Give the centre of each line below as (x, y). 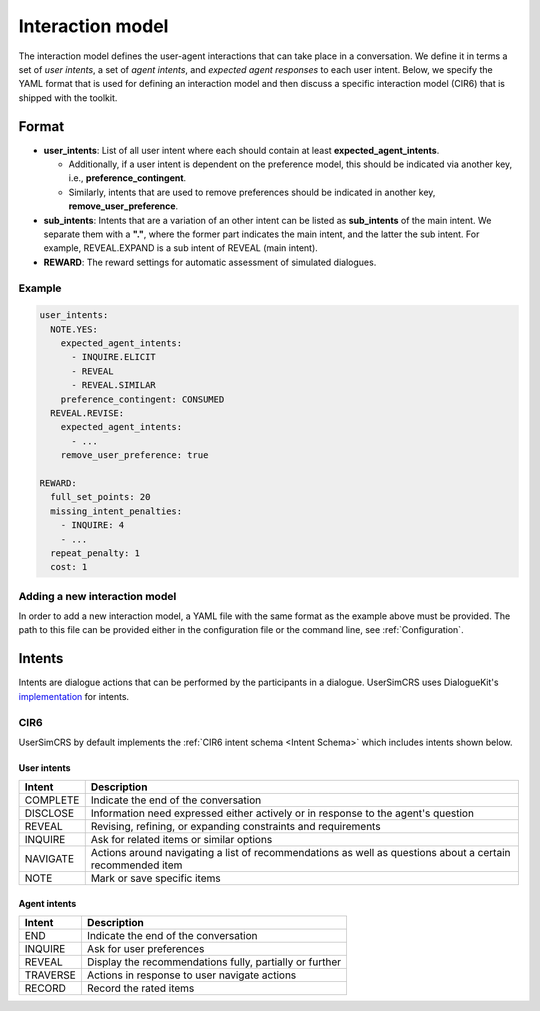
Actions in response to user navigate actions (191, 975)
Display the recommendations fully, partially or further (214, 962)
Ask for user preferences (145, 949)
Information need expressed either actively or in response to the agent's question (282, 813)
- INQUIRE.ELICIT (114, 357)
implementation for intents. (74, 696)
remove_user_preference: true (134, 455)
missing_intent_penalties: (116, 511)
